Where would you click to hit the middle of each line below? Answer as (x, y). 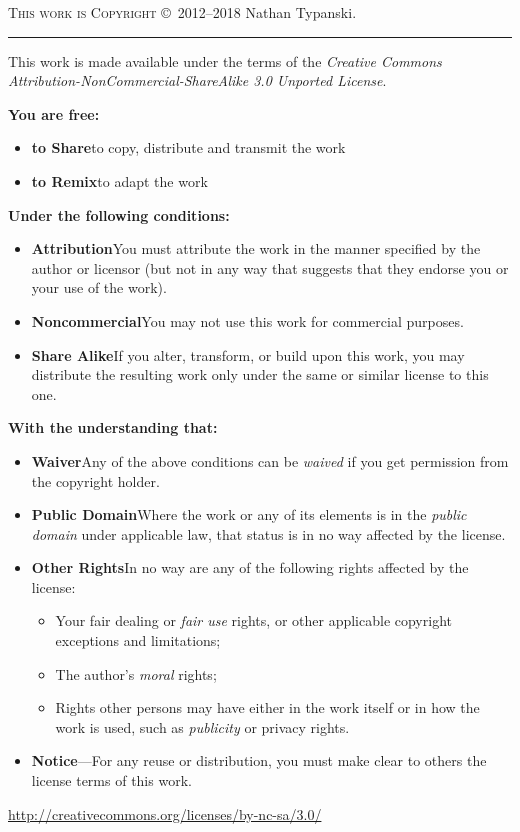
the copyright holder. (95, 480)
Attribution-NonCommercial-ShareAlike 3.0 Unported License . (197, 80)
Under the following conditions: (119, 214)
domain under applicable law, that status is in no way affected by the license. (268, 533)
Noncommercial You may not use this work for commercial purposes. (247, 320)
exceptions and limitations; (138, 640)
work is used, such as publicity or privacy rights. (202, 726)
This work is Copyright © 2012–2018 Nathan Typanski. (182, 12)
